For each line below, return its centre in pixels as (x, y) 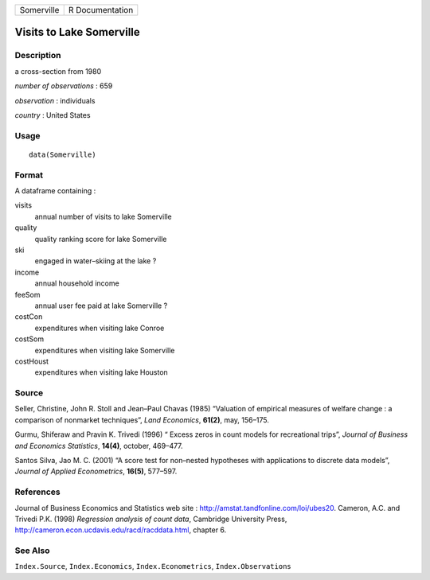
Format (29, 175)
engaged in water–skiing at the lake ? (96, 261)
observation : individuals (55, 100)
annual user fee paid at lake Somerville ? (101, 306)
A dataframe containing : (55, 191)
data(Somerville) (63, 154)
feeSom (27, 294)
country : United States (53, 115)
